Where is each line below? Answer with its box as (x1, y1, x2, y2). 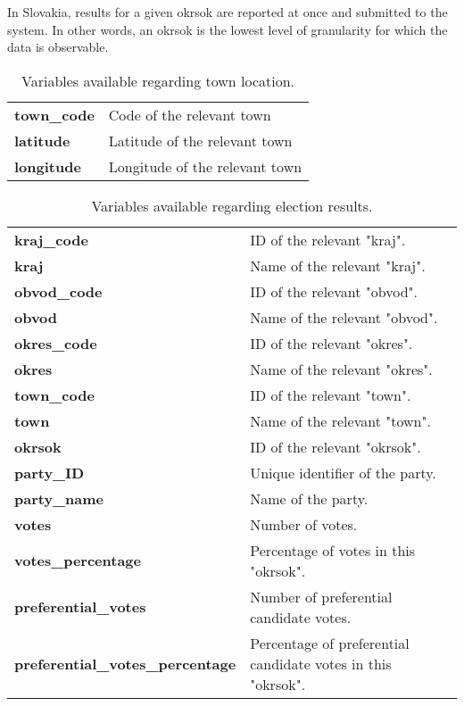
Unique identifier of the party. (250, 461, 436, 483)
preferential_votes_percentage (14, 652, 236, 674)
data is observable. (7, 37, 109, 56)
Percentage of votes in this (250, 539, 416, 561)
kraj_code (14, 228, 88, 250)
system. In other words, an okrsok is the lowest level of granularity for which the (7, 20, 448, 38)
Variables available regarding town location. (21, 70, 295, 91)
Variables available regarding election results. (91, 195, 373, 216)
